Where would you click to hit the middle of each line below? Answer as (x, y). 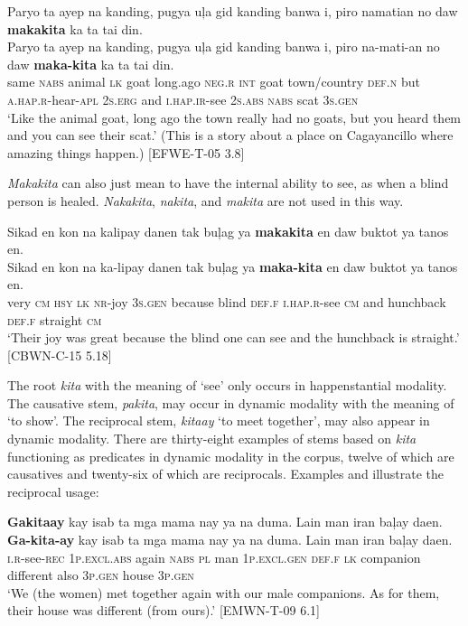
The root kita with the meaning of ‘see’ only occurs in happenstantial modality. (227, 385)
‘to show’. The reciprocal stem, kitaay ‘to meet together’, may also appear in (219, 420)
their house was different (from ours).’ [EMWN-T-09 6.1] (164, 610)
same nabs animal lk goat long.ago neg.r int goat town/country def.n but (214, 82)
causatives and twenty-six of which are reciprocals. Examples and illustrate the (226, 474)
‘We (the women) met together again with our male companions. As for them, (224, 592)
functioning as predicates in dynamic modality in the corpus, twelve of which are (231, 456)
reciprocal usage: (53, 491)
